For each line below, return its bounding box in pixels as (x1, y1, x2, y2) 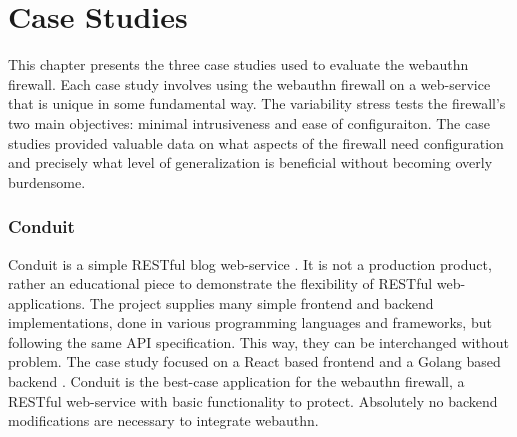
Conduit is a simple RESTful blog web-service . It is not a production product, (8, 253, 492, 274)
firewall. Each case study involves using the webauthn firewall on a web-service (8, 73, 491, 94)
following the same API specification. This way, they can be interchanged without (8, 331, 509, 352)
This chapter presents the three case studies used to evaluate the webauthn (8, 54, 469, 75)
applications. (8, 292, 86, 313)
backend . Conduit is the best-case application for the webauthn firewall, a (8, 371, 465, 392)
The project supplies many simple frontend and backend (89, 292, 434, 313)
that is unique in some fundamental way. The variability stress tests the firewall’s (8, 93, 506, 114)
